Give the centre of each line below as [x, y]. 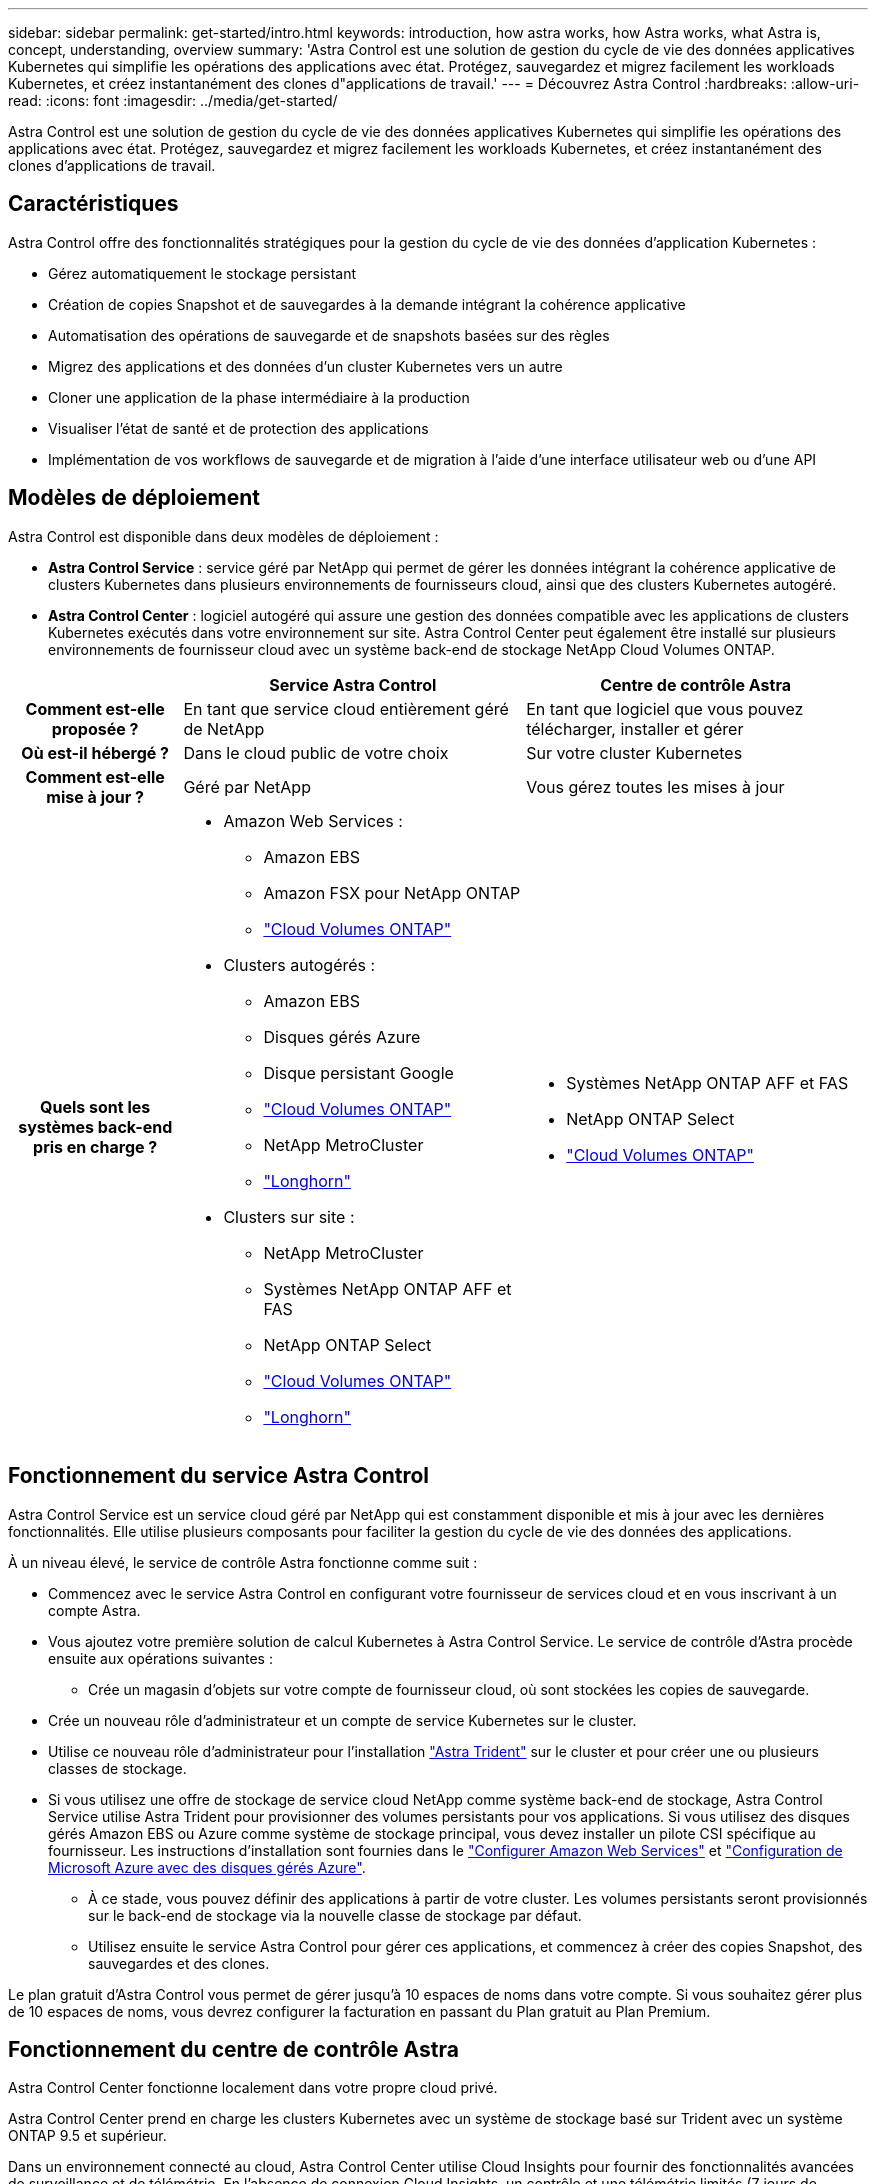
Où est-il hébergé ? [95, 752]
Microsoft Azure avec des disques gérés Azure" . [207, 1867]
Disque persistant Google [358, 1072]
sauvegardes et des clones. [179, 1963]
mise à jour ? [95, 796]
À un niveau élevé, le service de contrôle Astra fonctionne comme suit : [243, 1562]
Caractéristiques [93, 204]
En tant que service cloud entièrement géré [346, 708]
